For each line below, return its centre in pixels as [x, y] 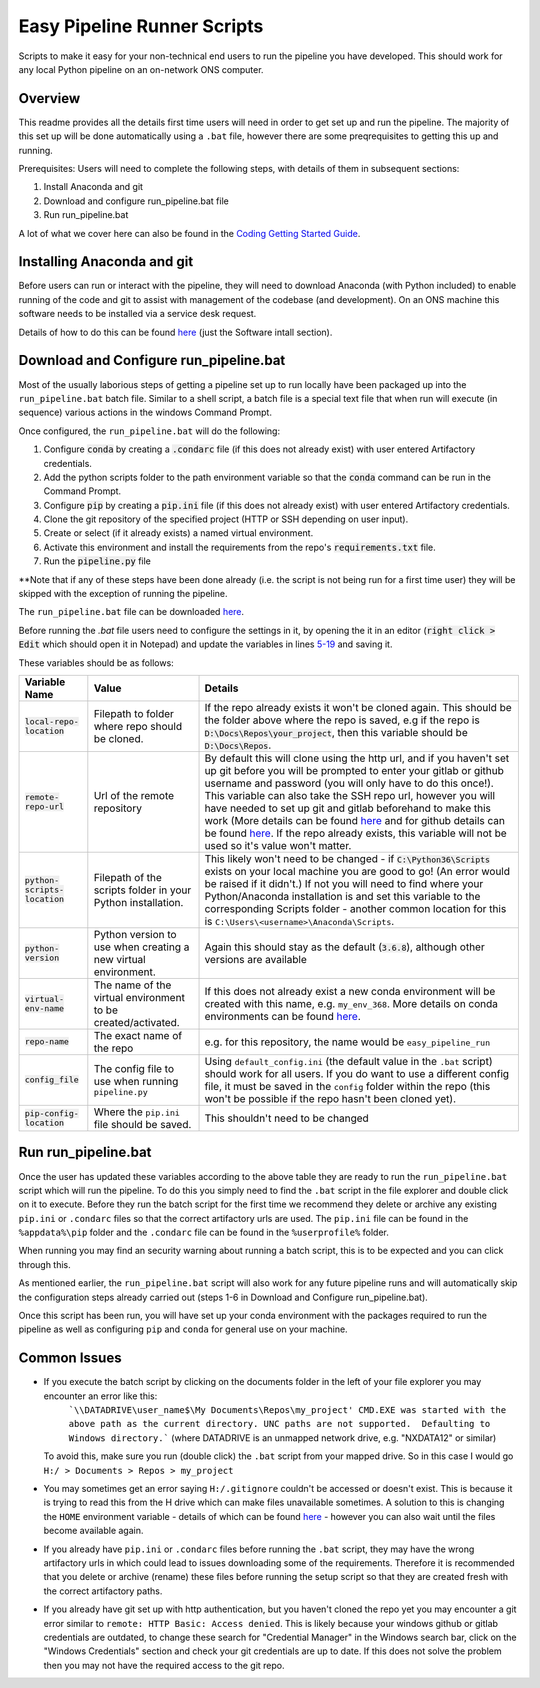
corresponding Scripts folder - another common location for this [355, 908]
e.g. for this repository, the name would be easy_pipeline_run [347, 1042]
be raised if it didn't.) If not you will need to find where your [344, 883]
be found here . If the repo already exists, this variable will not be [355, 833]
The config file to [134, 1069]
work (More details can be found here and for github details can [354, 820]
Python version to [135, 934]
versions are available [255, 959]
